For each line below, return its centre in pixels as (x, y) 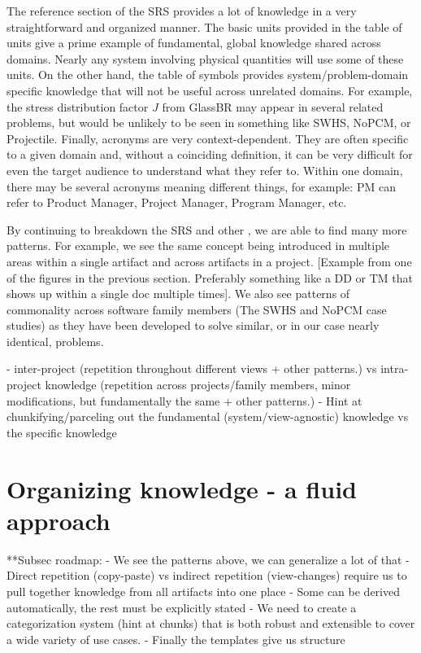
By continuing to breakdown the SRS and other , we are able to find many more (207, 229)
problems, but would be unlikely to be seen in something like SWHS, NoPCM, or (209, 123)
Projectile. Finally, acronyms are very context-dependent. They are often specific (208, 138)
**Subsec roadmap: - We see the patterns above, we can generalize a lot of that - (208, 559)
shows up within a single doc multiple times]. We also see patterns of (178, 294)
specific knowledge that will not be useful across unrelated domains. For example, (210, 90)
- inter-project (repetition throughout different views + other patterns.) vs (192, 368)
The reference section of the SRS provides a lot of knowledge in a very (182, 11)
